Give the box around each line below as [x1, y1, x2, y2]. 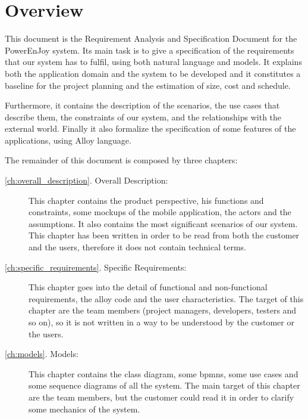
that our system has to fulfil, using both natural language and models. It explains [5, 55, 302, 68]
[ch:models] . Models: [5, 347, 78, 360]
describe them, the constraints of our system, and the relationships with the [5, 110, 282, 123]
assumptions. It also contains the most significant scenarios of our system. [29, 217, 298, 229]
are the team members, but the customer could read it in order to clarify [29, 390, 294, 403]
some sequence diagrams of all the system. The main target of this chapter [29, 379, 300, 392]
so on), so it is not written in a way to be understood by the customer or [29, 316, 294, 328]
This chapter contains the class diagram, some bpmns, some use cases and [29, 367, 298, 380]
